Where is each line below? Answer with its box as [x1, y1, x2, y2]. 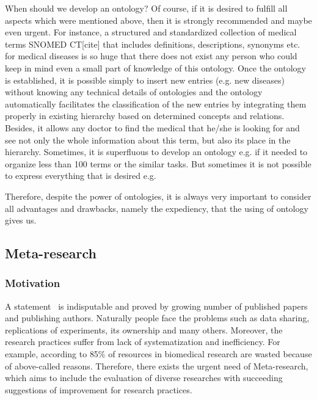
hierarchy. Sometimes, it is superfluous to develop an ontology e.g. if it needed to [5, 145, 308, 158]
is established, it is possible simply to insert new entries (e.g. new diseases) [5, 73, 285, 86]
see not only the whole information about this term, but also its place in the [5, 133, 291, 146]
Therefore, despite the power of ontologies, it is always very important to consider [5, 189, 312, 202]
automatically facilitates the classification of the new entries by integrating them [5, 97, 307, 110]
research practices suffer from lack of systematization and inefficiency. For [5, 335, 280, 348]
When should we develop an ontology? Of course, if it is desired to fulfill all [5, 2, 288, 14]
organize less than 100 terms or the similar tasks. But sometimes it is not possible [5, 157, 312, 170]
